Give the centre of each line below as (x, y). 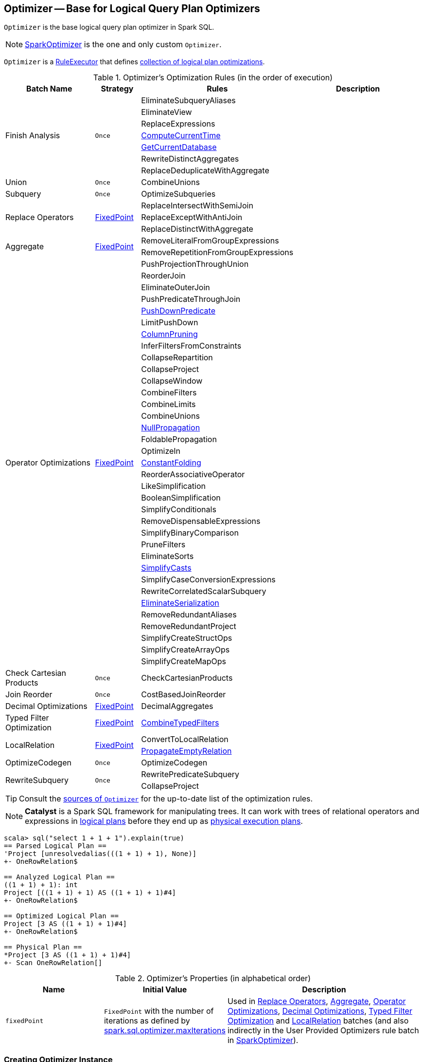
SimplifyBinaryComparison (190, 533)
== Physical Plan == (43, 947)
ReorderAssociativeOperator (193, 475)
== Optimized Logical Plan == (62, 916)
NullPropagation (171, 428)
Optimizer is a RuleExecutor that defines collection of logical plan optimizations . (134, 62)
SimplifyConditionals (179, 510)
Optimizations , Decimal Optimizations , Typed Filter (320, 1011)
